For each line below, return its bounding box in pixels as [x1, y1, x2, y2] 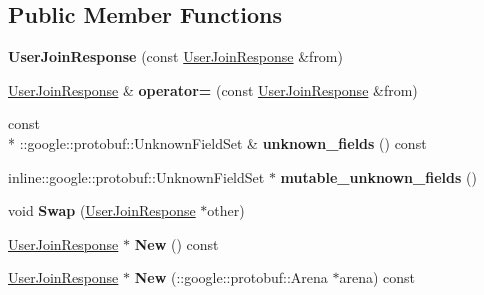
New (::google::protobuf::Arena [134, 267, 328, 288]
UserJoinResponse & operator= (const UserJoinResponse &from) [8, 79, 418, 100]
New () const [134, 233, 219, 254]
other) [207, 200, 245, 221]
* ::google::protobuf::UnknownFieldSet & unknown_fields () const [8, 132, 427, 153]
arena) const [339, 267, 416, 288]
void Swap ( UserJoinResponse [8, 200, 196, 221]
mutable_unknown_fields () [280, 166, 477, 187]
